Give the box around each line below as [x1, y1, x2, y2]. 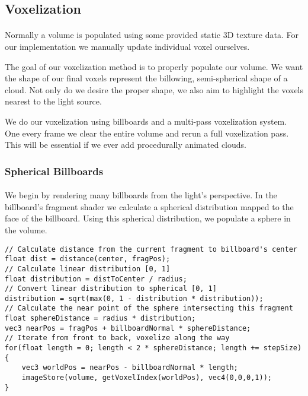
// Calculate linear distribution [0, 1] [5, 264, 171, 273]
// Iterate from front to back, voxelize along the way [5, 334, 230, 343]
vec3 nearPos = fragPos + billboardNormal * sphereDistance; [5, 324, 251, 332]
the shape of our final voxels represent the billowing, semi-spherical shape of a [5, 72, 288, 84]
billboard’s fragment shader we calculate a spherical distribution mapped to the [5, 200, 294, 213]
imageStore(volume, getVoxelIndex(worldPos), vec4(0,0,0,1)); [21, 373, 272, 382]
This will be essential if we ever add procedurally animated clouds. [5, 138, 246, 151]
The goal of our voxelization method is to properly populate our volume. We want [5, 60, 303, 72]
